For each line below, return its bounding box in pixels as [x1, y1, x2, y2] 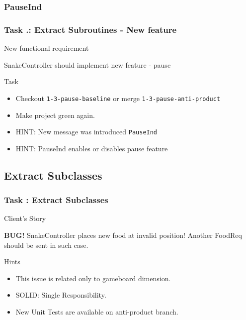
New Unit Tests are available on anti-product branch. [15, 306, 178, 317]
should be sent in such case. [4, 239, 88, 250]
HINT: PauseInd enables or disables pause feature [15, 143, 168, 153]
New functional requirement [4, 43, 89, 53]
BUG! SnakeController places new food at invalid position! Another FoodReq [4, 229, 242, 240]
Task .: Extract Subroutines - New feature [4, 23, 177, 35]
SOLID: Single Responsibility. [15, 290, 106, 300]
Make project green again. [15, 109, 95, 120]
